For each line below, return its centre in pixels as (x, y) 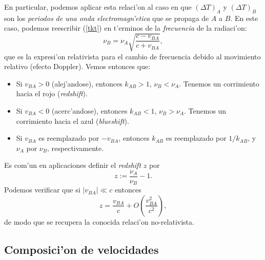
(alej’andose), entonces (87, 83)
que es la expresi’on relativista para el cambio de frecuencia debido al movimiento (132, 56)
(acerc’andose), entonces (89, 110)
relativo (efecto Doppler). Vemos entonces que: (77, 66)
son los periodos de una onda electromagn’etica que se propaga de (107, 18)
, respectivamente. (76, 148)
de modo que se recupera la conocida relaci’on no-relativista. (99, 221)
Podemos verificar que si (42, 190)
